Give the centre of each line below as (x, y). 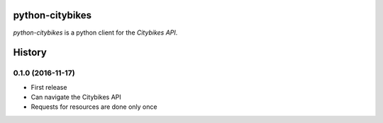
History (30, 53)
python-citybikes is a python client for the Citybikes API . (95, 33)
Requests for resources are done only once (94, 107)
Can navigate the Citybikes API (76, 97)
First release (49, 87)
